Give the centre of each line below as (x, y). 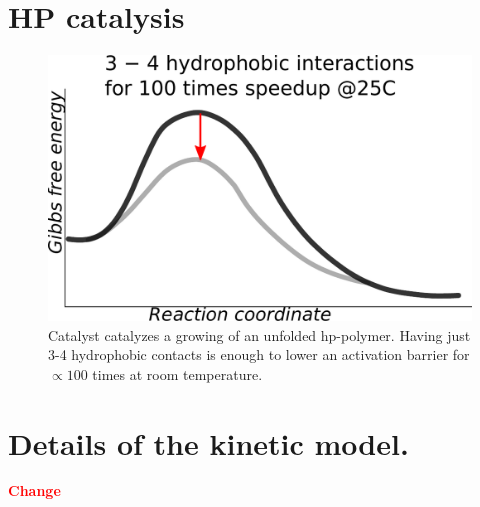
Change (34, 490)
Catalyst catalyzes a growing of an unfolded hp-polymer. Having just (259, 334)
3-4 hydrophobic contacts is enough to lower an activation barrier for (259, 354)
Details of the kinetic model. (208, 442)
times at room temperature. (177, 373)
